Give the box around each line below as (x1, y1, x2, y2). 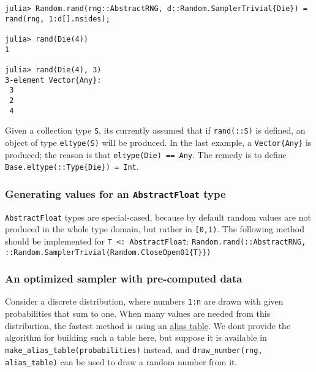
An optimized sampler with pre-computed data (5, 271, 243, 286)
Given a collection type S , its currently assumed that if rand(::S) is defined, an (5, 124, 306, 137)
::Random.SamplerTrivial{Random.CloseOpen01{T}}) (5, 248, 211, 257)
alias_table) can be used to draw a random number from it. (5, 355, 238, 368)
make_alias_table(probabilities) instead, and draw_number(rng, (5, 343, 263, 355)
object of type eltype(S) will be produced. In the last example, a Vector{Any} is (5, 135, 312, 148)
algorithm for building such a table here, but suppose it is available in (5, 331, 267, 344)
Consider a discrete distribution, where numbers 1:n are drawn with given (5, 295, 284, 308)
